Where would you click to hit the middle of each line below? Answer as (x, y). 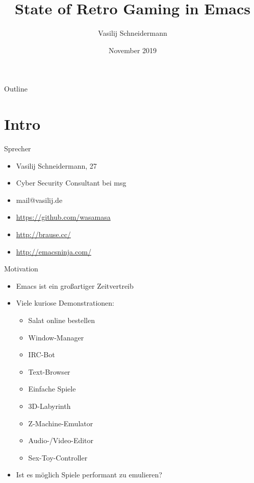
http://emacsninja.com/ (54, 251)
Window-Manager (56, 337)
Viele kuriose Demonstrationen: (65, 303)
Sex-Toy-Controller (58, 457)
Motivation (21, 269)
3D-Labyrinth (49, 406)
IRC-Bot (42, 354)
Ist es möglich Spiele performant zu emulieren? (89, 475)
